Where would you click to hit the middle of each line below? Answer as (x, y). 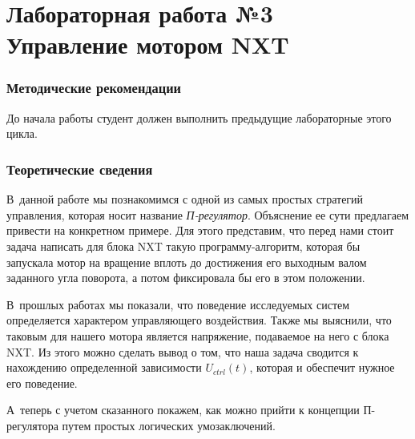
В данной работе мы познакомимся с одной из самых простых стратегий (185, 199)
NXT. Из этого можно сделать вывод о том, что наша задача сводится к (183, 351)
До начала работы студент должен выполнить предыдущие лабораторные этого (199, 117)
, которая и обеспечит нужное (322, 367)
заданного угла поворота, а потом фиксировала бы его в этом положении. (186, 278)
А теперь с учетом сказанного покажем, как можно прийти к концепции (183, 410)
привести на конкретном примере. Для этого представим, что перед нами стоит (200, 230)
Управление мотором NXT (148, 44)
